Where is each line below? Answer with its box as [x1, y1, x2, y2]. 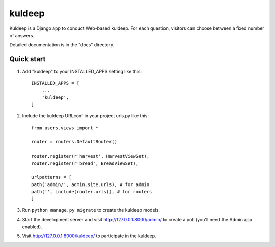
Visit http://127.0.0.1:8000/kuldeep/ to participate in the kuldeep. [22, 233, 156, 239]
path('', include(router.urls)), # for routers [31, 189, 152, 195]
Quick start [9, 55, 46, 64]
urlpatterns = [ [31, 174, 72, 180]
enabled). [22, 224, 43, 230]
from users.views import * [31, 125, 99, 131]
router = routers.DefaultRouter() [31, 139, 117, 145]
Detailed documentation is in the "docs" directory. [9, 42, 115, 48]
